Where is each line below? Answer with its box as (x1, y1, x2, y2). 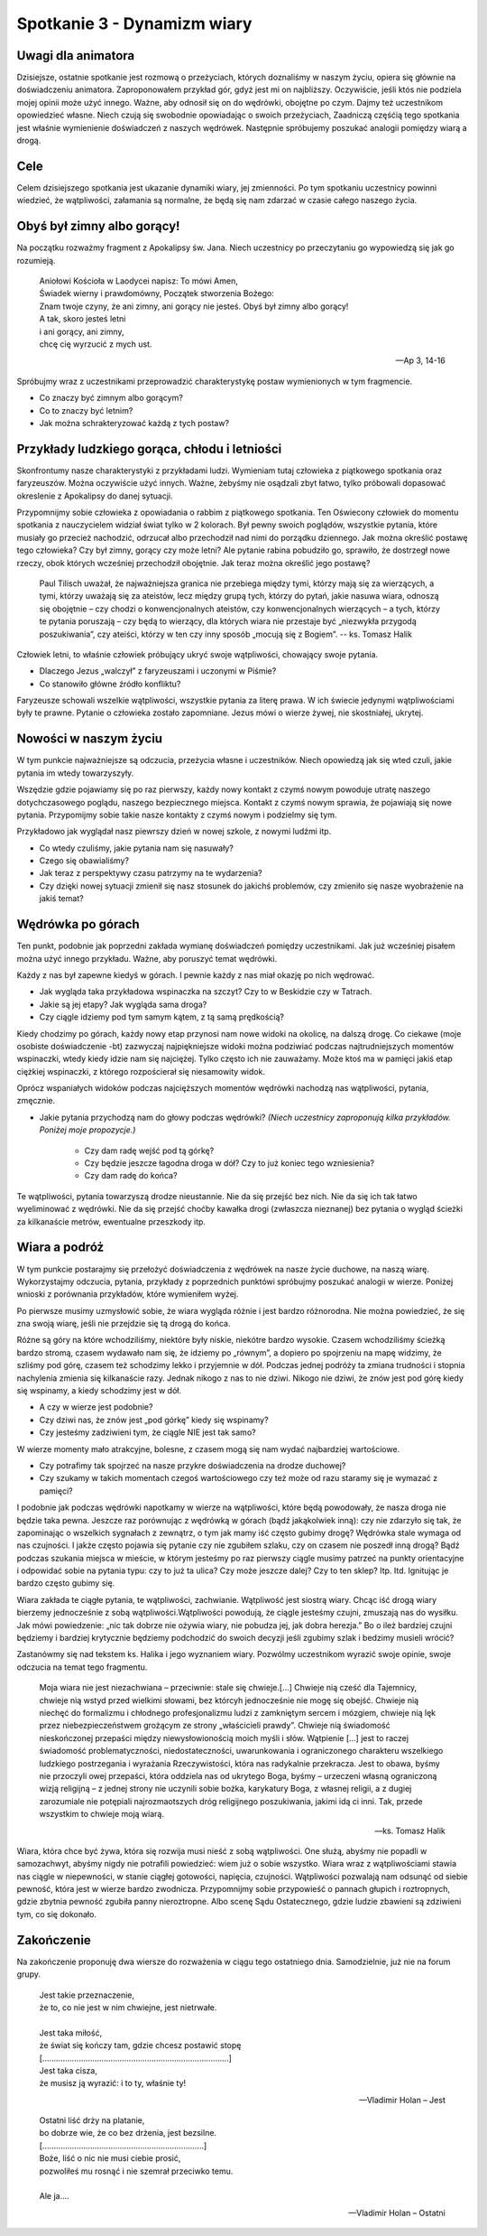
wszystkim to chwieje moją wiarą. (39, 1809, 164, 1820)
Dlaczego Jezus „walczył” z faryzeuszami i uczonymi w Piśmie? (39, 666, 277, 676)
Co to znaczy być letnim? (39, 405, 133, 415)
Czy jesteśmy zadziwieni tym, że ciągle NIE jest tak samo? (39, 1427, 256, 1438)
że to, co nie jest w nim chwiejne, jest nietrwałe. (39, 2001, 217, 2013)
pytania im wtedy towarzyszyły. (16, 768, 134, 778)
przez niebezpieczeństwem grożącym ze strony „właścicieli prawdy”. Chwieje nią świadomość (39, 1720, 391, 1731)
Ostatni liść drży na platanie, (39, 2115, 145, 2126)
